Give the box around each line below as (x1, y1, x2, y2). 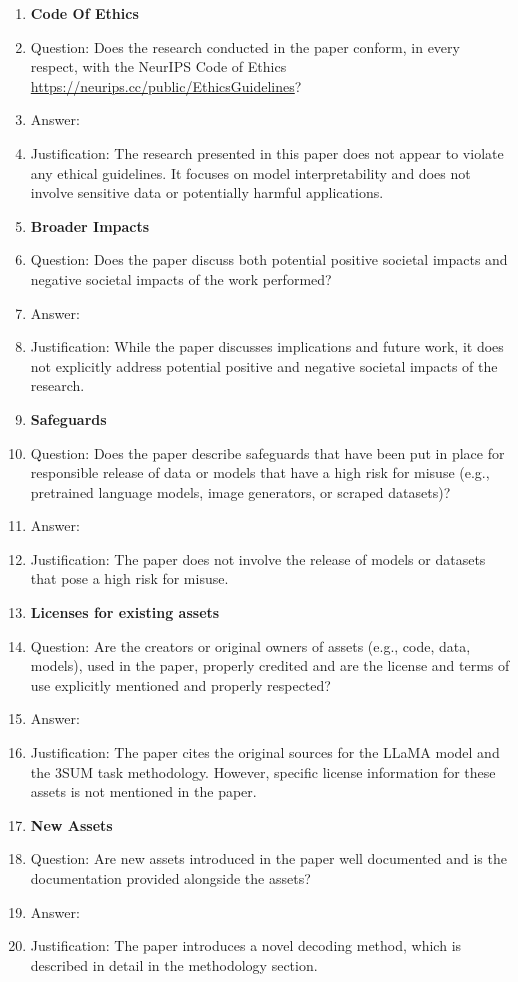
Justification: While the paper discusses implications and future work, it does (30, 336, 504, 357)
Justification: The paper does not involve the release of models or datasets (30, 548, 486, 569)
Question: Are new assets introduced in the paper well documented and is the (30, 848, 507, 869)
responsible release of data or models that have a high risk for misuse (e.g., (30, 462, 490, 483)
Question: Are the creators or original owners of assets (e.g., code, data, (30, 635, 471, 656)
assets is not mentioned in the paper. (30, 781, 257, 802)
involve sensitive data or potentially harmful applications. (30, 182, 384, 203)
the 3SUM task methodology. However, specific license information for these (30, 761, 496, 782)
